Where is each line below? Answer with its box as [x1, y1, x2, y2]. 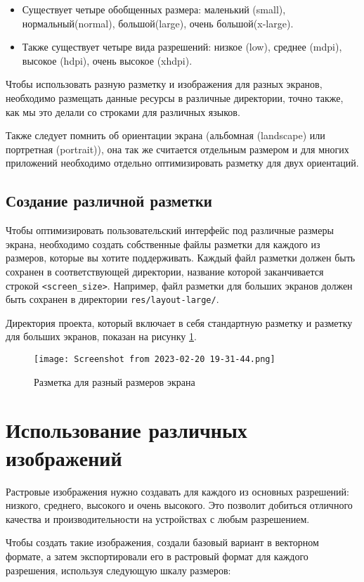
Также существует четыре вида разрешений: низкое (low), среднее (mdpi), [22, 39, 342, 54]
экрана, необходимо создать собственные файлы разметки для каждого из [6, 236, 320, 251]
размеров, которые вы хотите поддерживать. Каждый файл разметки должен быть [6, 250, 356, 265]
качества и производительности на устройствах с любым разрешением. [6, 511, 310, 526]
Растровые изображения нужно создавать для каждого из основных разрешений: [6, 484, 349, 498]
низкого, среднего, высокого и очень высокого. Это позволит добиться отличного [6, 498, 353, 512]
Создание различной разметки [6, 190, 212, 212]
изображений [6, 443, 122, 472]
